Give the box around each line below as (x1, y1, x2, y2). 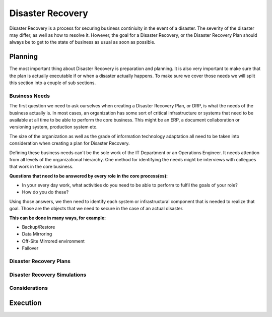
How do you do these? (22, 189, 69, 195)
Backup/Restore (22, 224, 55, 230)
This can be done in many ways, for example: (9, 215, 106, 221)
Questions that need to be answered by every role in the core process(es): (9, 173, 168, 179)
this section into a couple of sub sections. (9, 80, 96, 86)
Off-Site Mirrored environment (22, 238, 85, 244)
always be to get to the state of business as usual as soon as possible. (9, 39, 156, 45)
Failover (22, 245, 39, 251)
